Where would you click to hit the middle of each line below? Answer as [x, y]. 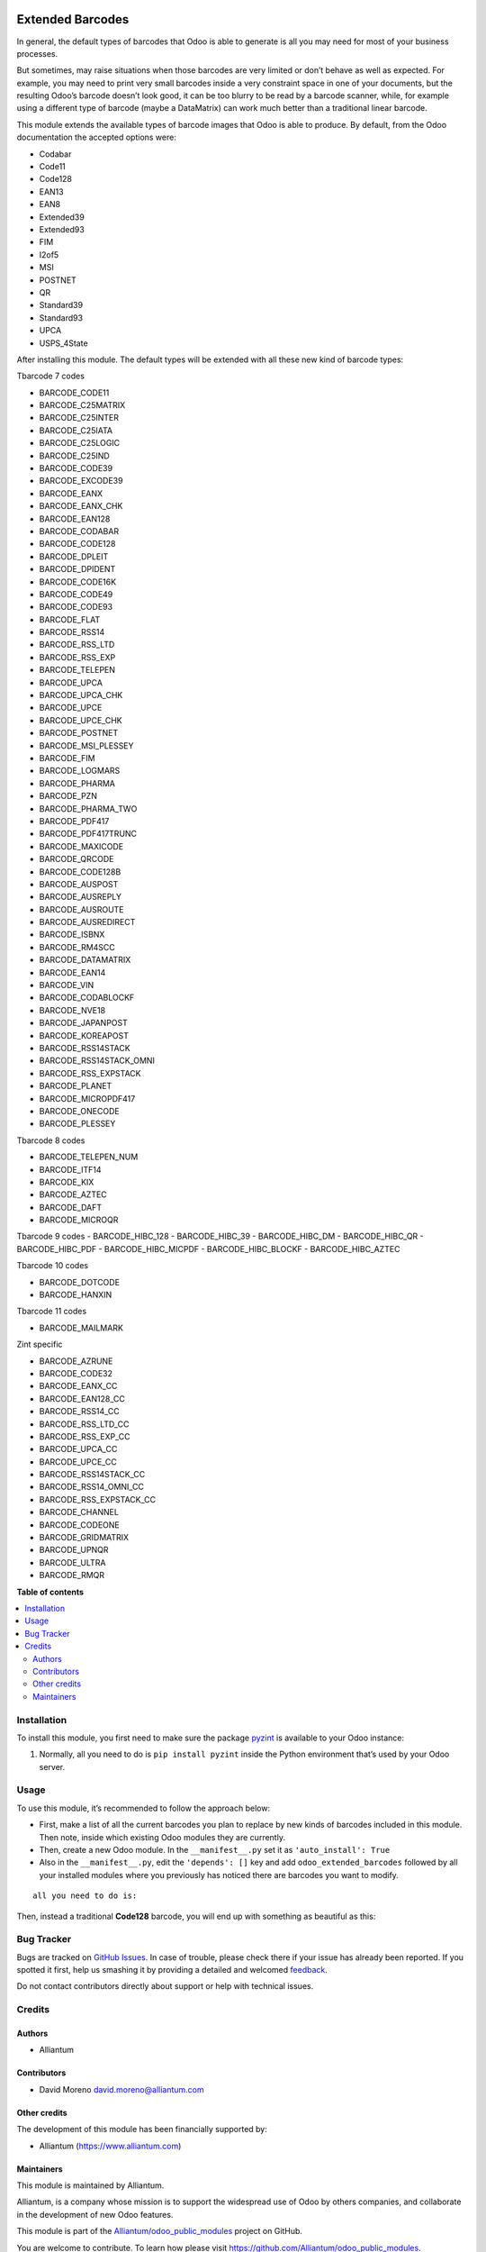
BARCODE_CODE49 [76, 594]
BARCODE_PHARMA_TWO [88, 808]
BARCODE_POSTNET [79, 733]
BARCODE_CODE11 [74, 393]
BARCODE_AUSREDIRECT [87, 922]
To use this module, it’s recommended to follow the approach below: [143, 1808]
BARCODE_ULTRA [72, 1562]
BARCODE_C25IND [74, 456]
